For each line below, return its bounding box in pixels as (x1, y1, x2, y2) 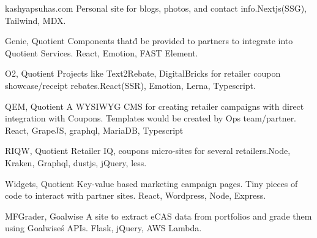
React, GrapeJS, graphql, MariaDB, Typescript (5, 123, 184, 136)
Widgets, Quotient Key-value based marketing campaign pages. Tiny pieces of (5, 177, 298, 190)
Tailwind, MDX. (5, 13, 66, 26)
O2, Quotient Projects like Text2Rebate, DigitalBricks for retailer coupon (5, 67, 281, 80)
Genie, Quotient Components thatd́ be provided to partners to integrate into (5, 34, 293, 47)
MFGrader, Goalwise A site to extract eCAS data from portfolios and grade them (5, 209, 312, 222)
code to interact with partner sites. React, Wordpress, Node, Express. (5, 189, 266, 202)
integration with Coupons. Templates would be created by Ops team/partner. (5, 112, 297, 125)
